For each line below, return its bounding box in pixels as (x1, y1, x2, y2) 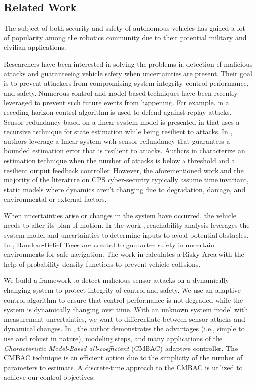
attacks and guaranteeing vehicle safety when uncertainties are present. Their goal (4, 68, 252, 78)
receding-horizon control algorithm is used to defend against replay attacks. (4, 106, 232, 117)
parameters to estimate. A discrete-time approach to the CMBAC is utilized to (4, 362, 243, 372)
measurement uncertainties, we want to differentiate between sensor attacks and (4, 314, 245, 324)
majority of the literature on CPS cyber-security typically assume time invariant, (4, 175, 249, 185)
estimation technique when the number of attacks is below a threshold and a (4, 155, 235, 165)
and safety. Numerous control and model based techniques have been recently (4, 87, 238, 98)
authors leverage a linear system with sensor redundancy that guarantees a (4, 136, 230, 146)
